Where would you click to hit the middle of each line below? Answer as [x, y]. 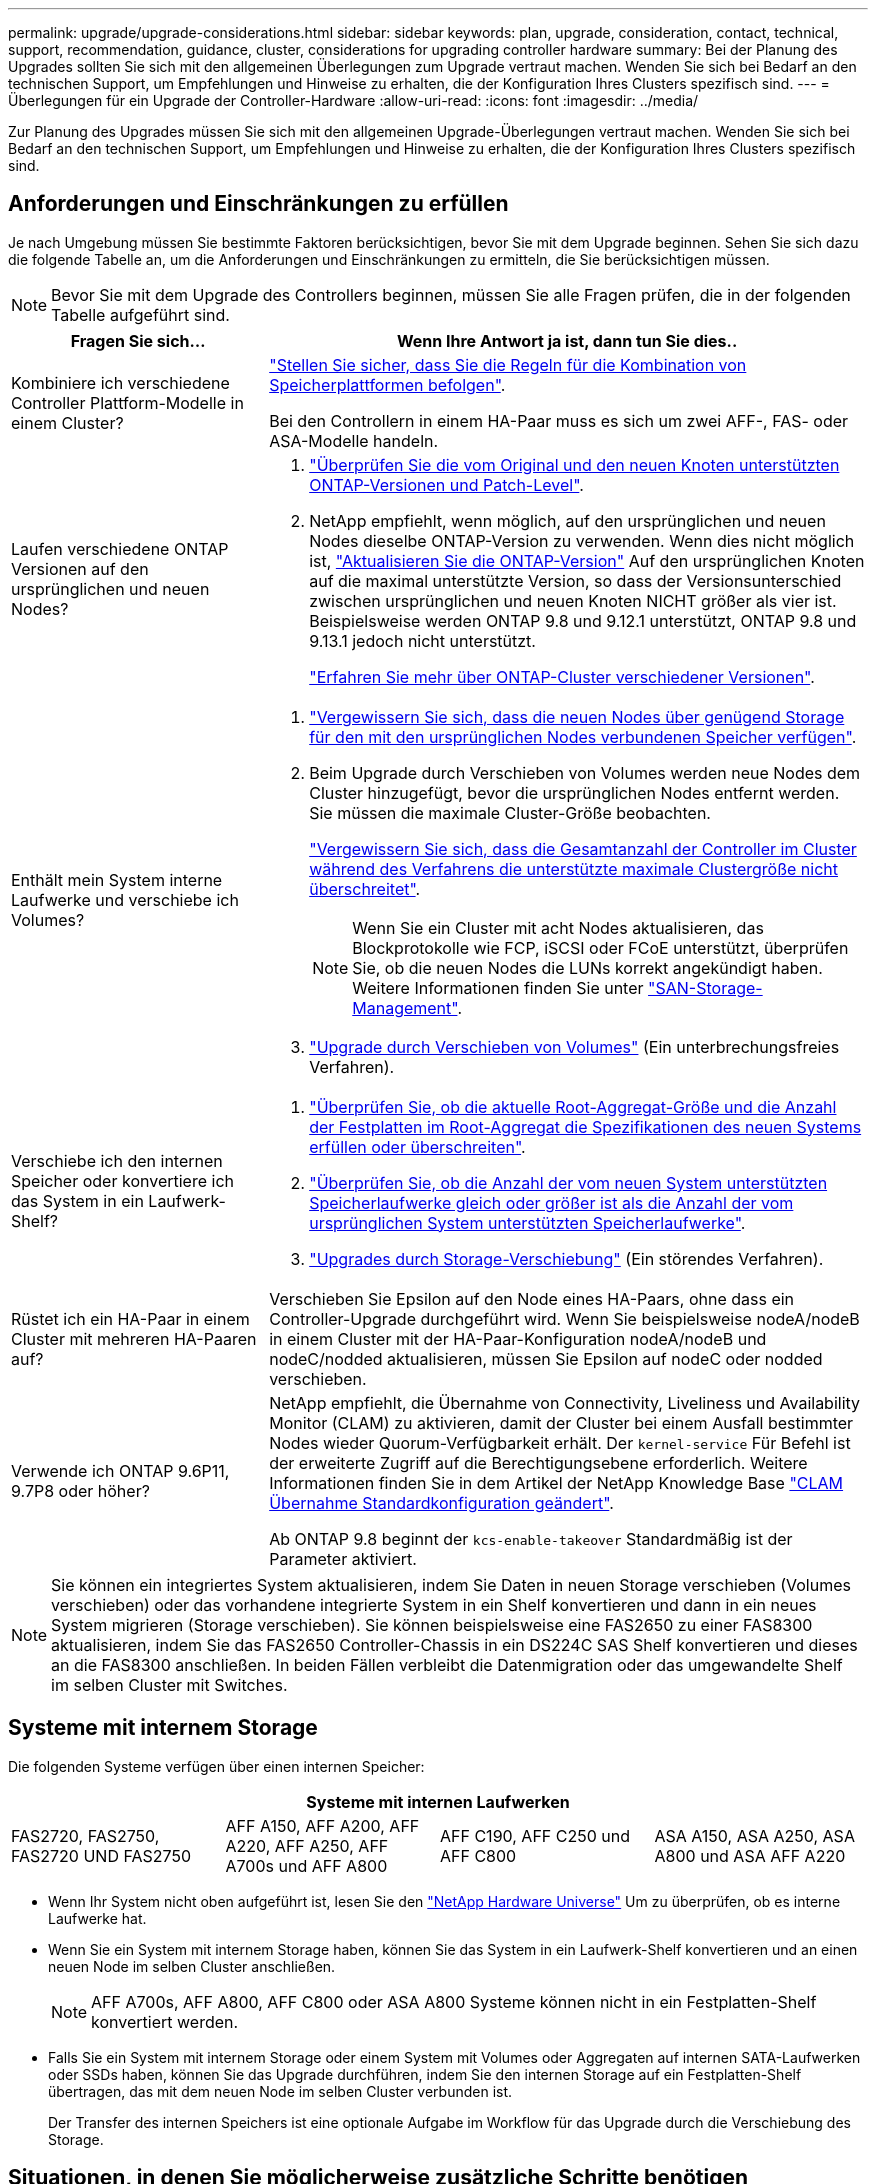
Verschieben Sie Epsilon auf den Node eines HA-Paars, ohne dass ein [532, 1298]
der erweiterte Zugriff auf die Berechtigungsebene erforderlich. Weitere [538, 1462]
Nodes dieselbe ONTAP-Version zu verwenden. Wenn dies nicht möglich [582, 540]
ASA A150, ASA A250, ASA [754, 1835]
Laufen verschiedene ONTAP [120, 548]
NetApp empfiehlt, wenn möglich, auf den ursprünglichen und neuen [567, 520]
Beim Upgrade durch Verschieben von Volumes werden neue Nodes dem [585, 772]
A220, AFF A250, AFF [307, 1845]
